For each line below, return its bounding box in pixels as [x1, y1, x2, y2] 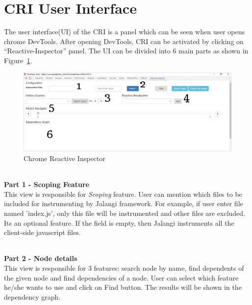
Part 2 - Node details [4, 253, 77, 263]
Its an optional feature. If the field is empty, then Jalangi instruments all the [4, 217, 234, 228]
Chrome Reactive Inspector [24, 153, 105, 163]
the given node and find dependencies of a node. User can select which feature [4, 272, 239, 282]
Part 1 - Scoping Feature [4, 179, 89, 189]
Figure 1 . [4, 55, 32, 65]
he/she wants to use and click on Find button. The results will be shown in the [4, 282, 242, 292]
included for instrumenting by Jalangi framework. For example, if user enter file [4, 198, 243, 209]
